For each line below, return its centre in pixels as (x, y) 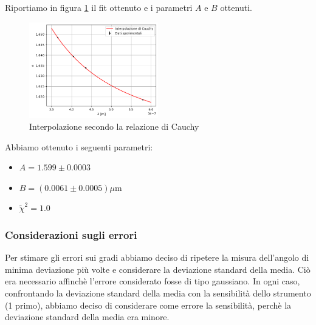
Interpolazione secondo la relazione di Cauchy (114, 126)
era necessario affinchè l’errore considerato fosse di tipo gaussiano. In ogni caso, (153, 281)
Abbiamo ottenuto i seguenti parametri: (79, 146)
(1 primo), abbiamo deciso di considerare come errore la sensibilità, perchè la (148, 305)
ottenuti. (236, 7)
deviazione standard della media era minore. (87, 317)
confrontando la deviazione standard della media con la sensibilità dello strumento (158, 293)
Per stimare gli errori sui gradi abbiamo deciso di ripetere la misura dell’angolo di (157, 257)
